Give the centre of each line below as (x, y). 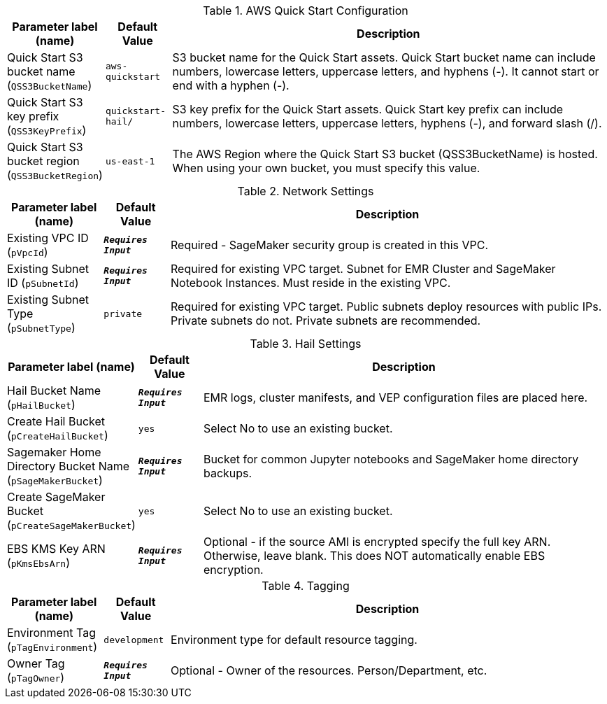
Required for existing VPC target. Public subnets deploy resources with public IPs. (386, 307)
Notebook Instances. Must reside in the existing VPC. (311, 283)
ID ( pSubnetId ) (43, 283)
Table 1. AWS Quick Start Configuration (306, 10)
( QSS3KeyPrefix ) (47, 130)
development (134, 640)
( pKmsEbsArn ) (38, 563)
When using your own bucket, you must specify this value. (326, 168)
